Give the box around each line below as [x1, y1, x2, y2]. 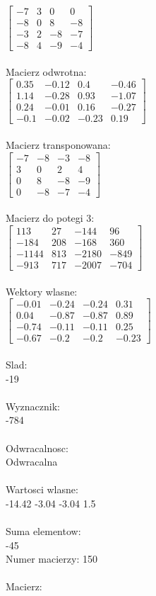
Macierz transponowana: [6, 137, 111, 152]
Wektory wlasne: [6, 283, 78, 298]
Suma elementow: [6, 524, 81, 539]
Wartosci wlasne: [6, 482, 78, 497]
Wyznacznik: [6, 398, 61, 413]
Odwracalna [6, 454, 58, 469]
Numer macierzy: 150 [6, 551, 97, 566]
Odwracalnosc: [6, 440, 68, 455]
